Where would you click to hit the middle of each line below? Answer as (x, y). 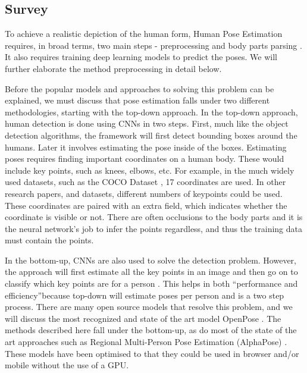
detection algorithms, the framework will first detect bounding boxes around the (151, 135)
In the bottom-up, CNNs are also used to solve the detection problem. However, (151, 260)
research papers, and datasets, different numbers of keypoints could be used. (144, 193)
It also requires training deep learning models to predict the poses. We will (141, 57)
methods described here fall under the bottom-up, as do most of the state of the (151, 330)
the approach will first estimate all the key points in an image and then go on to (151, 272)
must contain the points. (49, 240)
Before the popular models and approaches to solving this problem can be (140, 88)
